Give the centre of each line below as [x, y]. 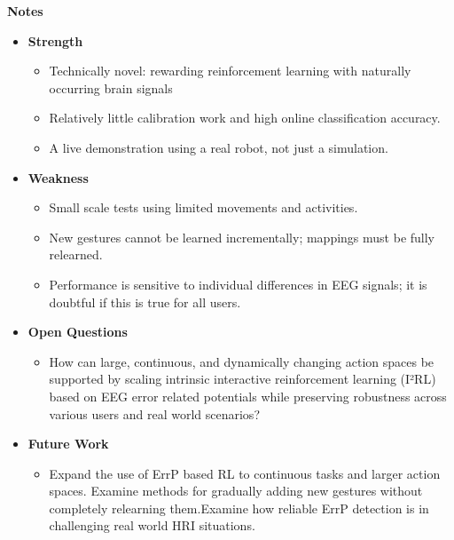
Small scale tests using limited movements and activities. [204, 207]
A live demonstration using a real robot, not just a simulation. [219, 147]
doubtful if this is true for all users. [145, 302]
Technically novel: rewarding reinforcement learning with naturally [230, 71]
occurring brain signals [111, 87]
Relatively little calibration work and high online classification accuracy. [245, 118]
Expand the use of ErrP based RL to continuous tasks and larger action [245, 473]
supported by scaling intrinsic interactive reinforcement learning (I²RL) [243, 379]
